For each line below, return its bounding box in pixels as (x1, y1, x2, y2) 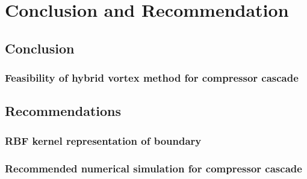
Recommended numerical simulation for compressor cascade (5, 160, 302, 175)
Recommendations (5, 102, 121, 120)
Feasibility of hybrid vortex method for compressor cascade (5, 70, 299, 85)
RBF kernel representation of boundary (5, 133, 202, 148)
